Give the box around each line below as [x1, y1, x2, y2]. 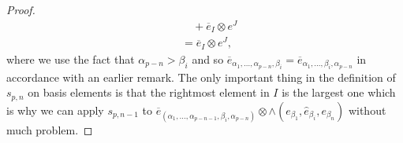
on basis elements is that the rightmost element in [28, 84, 270, 101]
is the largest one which [282, 84, 396, 101]
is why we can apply [6, 101, 104, 118]
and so [192, 50, 224, 67]
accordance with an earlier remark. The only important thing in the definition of [6, 68, 396, 85]
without [348, 101, 386, 118]
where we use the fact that [6, 50, 135, 67]
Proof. [6, 2, 35, 17]
